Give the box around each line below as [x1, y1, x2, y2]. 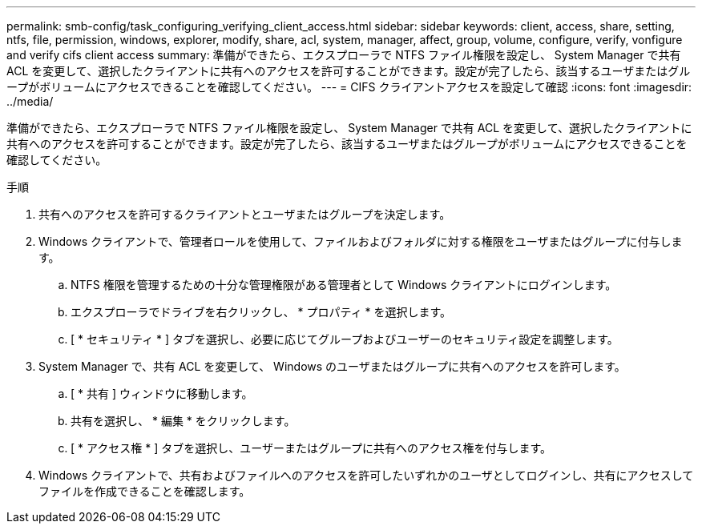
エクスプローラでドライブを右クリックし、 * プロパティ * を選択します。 [71, 305, 452, 319]
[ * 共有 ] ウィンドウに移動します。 [71, 387, 253, 400]
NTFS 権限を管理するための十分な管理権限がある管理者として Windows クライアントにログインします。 [71, 278, 617, 291]
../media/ [6, 94, 54, 108]
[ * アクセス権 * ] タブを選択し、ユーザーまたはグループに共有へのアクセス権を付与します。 [71, 441, 552, 455]
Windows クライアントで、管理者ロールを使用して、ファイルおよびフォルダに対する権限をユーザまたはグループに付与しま [38, 235, 683, 248]
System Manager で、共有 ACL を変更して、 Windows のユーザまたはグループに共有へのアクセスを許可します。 [38, 359, 626, 373]
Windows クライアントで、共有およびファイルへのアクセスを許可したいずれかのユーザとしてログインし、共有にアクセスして [38, 468, 694, 482]
